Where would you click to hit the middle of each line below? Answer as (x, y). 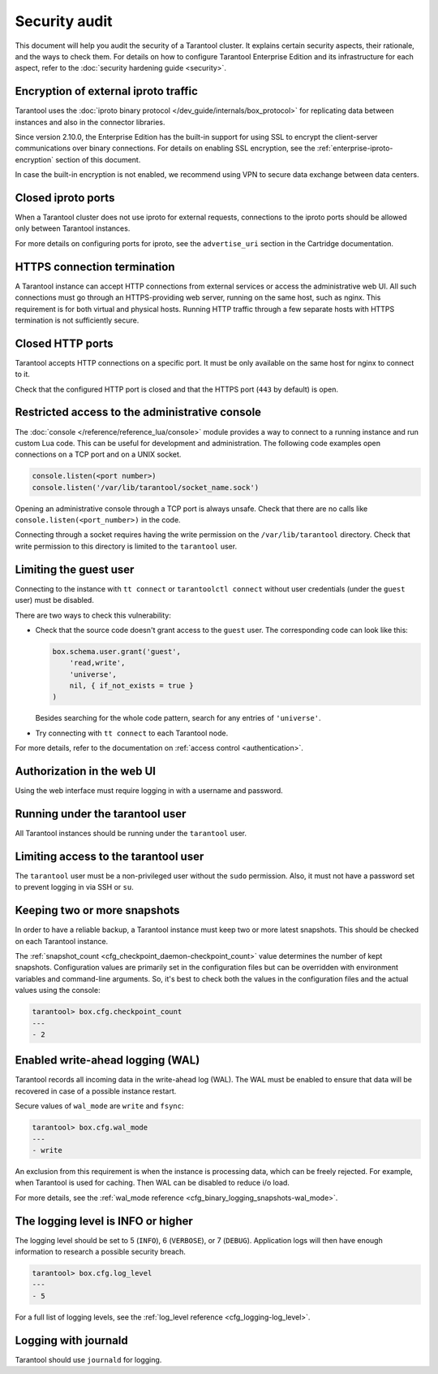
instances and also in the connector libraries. (90, 122)
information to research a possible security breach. (101, 1252)
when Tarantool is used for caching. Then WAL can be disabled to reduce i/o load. (152, 1183)
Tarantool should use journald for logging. (88, 1359)
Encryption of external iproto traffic (107, 91)
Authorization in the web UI (85, 772)
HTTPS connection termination (95, 267)
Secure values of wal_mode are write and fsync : (99, 1106)
